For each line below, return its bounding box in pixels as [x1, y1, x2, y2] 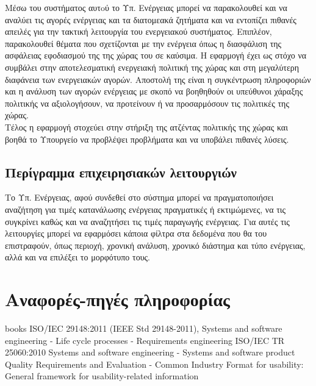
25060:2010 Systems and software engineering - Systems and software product [5, 346, 295, 359]
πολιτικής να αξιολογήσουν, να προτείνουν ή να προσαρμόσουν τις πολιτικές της [5, 96, 289, 109]
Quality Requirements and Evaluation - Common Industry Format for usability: [5, 357, 304, 370]
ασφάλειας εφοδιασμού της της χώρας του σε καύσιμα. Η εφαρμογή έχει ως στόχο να [5, 49, 307, 62]
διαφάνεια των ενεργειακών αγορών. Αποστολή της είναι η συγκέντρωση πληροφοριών [5, 73, 311, 85]
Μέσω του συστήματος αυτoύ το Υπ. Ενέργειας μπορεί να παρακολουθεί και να [5, 1, 287, 13]
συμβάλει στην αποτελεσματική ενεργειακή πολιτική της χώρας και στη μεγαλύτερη [5, 60, 300, 73]
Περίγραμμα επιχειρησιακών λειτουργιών [5, 162, 237, 181]
